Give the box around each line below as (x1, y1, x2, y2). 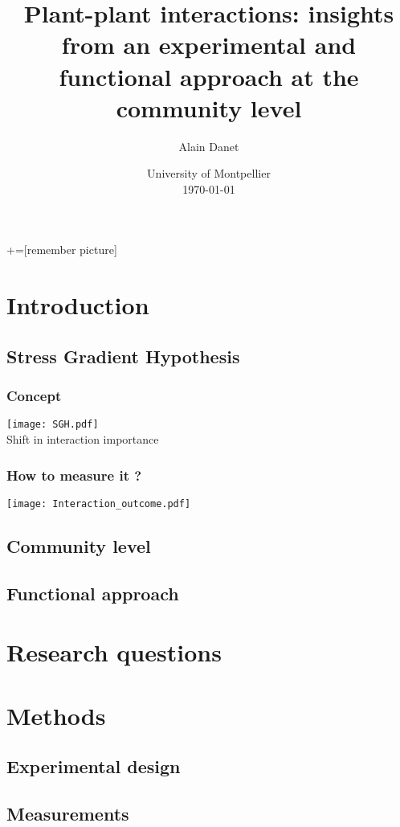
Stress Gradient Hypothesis (6, 343, 240, 368)
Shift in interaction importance (6, 431, 159, 448)
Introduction (6, 289, 149, 321)
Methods (6, 698, 106, 731)
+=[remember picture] (6, 241, 117, 258)
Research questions (6, 636, 222, 669)
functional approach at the (59, 59, 359, 92)
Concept (6, 386, 62, 406)
